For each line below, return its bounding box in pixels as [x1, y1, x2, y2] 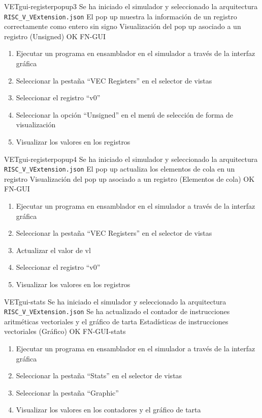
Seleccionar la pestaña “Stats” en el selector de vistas [16, 370, 182, 381]
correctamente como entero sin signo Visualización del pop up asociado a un [4, 21, 241, 32]
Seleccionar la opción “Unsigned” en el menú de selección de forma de [16, 109, 233, 120]
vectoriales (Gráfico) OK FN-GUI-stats [4, 326, 126, 337]
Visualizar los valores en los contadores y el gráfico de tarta [16, 404, 201, 415]
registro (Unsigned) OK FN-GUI [4, 31, 106, 41]
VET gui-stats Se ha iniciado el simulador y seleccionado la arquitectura [4, 296, 226, 306]
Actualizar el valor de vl [16, 244, 91, 255]
